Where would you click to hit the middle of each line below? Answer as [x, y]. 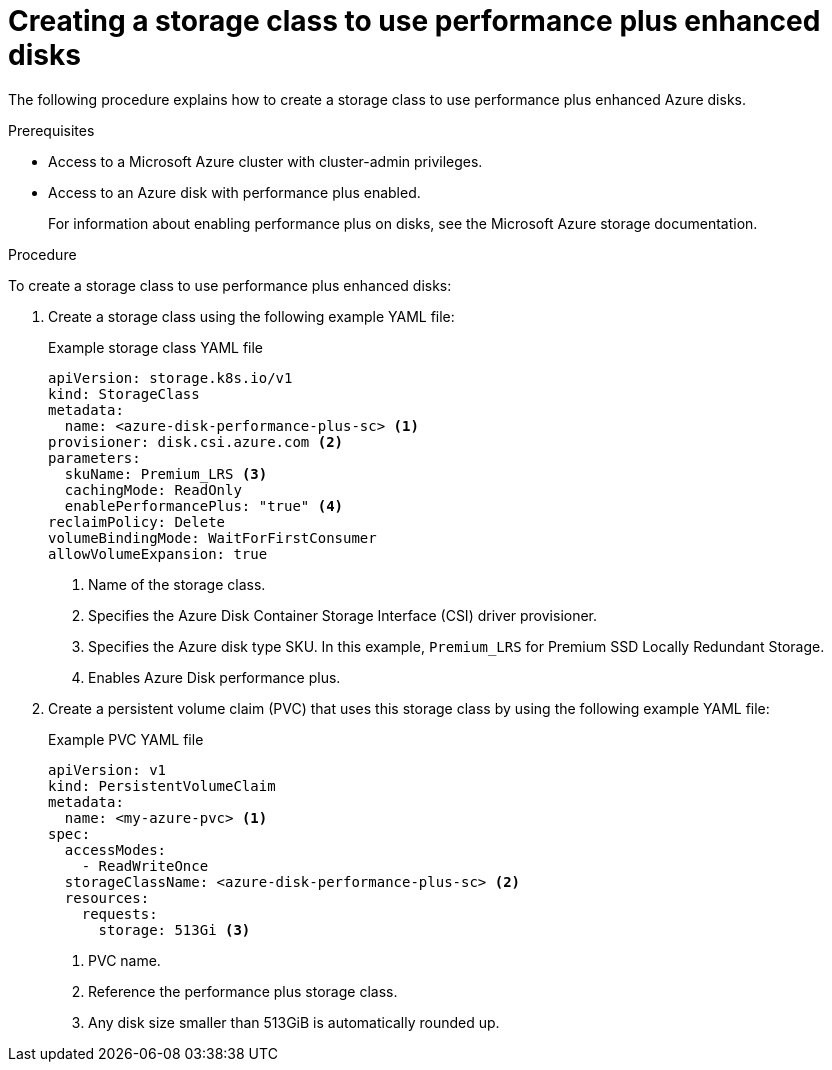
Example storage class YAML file [156, 347]
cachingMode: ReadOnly [153, 489]
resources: [107, 897]
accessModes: [115, 849]
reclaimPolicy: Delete [137, 521]
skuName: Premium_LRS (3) [166, 473]
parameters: [94, 457]
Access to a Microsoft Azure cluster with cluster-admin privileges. [265, 161]
